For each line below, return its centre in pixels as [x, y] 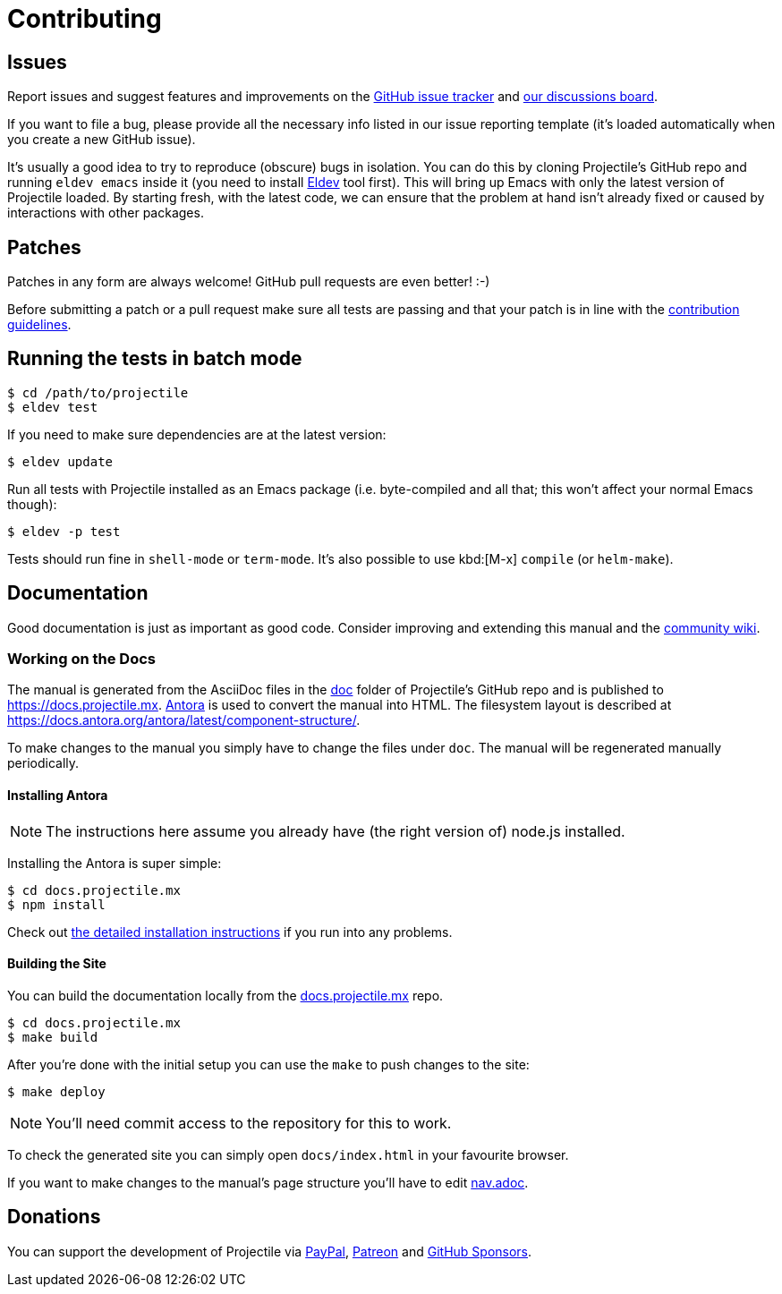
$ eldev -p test [64, 531]
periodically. [43, 763]
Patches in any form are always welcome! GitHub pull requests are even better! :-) [249, 282]
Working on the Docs [81, 659]
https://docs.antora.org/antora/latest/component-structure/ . [184, 720]
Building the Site [57, 964]
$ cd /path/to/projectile [98, 392]
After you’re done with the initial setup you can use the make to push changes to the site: [268, 1064]
